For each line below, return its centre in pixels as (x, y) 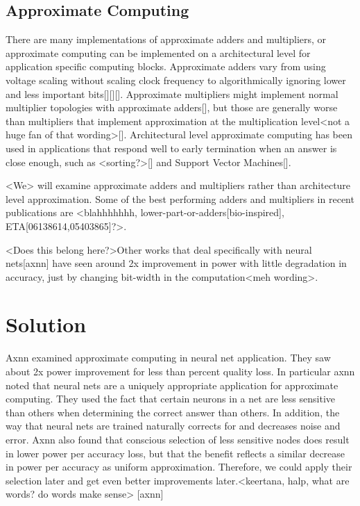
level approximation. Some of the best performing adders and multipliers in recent (180, 198)
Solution (46, 324)
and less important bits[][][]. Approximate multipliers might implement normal (172, 93)
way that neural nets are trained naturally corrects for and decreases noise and (173, 426)
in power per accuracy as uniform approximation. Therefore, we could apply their (179, 467)
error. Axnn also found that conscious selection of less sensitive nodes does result (178, 439)
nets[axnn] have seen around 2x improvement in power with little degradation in (176, 263)
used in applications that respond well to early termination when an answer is (171, 148)
